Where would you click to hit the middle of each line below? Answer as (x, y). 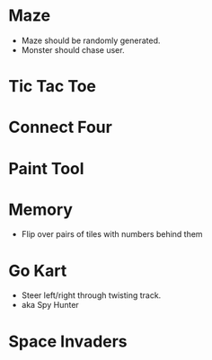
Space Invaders (68, 341)
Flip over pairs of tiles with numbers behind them (112, 234)
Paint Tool (46, 168)
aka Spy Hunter (50, 305)
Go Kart (38, 271)
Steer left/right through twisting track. (91, 295)
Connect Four (61, 127)
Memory (41, 210)
